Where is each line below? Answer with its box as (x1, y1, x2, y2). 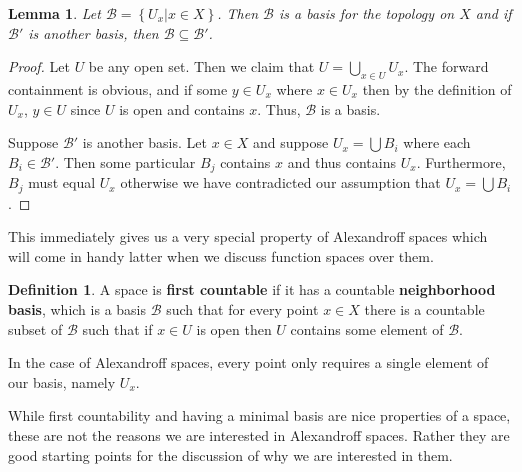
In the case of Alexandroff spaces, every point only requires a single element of (8, 352, 489, 373)
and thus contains (287, 151, 397, 172)
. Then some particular (55, 151, 196, 172)
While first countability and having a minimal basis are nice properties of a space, (8, 405, 511, 426)
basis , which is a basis (8, 299, 147, 320)
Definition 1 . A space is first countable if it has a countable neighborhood (8, 279, 496, 300)
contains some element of (290, 318, 444, 339)
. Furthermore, (416, 151, 506, 172)
